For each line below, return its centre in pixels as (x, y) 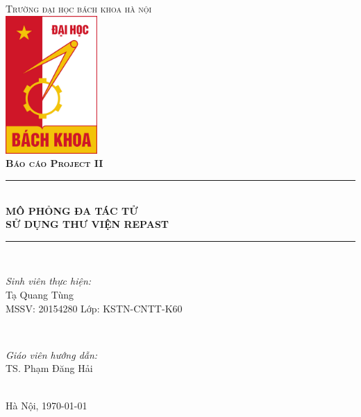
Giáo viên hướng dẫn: (52, 354)
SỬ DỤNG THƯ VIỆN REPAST (87, 224)
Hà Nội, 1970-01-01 (47, 405)
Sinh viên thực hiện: (49, 281)
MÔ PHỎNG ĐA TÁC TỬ (72, 210)
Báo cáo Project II (54, 163)
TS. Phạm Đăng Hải (49, 368)
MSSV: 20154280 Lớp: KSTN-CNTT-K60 (94, 308)
